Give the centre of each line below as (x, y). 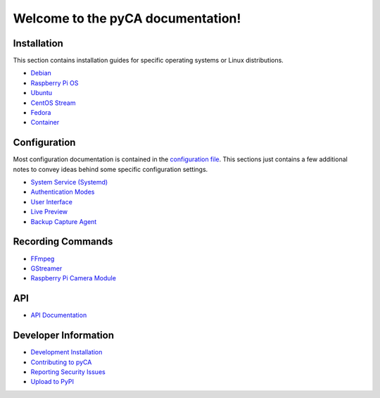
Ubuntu (42, 93)
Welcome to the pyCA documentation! (127, 18)
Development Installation (66, 352)
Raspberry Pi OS (55, 83)
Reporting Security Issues (68, 372)
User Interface (52, 201)
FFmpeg (43, 259)
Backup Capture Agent (64, 221)
